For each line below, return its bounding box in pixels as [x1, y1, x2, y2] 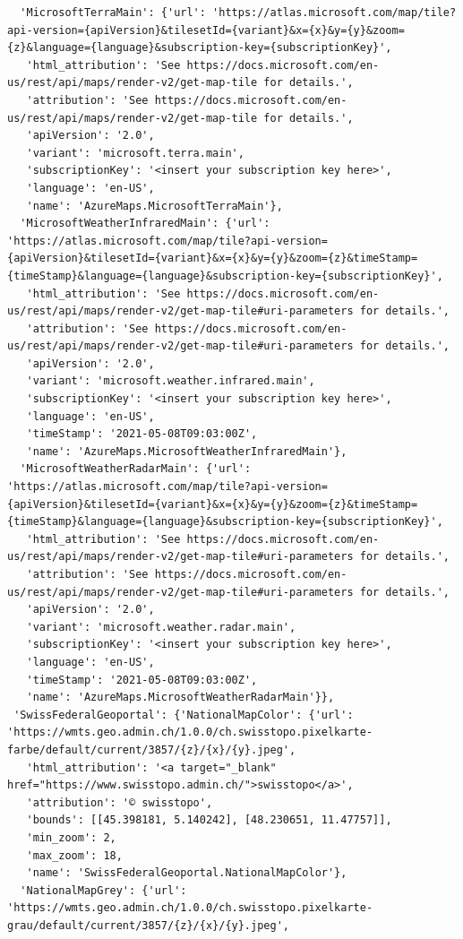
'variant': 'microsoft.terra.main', [26, 146, 244, 159]
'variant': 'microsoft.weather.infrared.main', [26, 375, 315, 388]
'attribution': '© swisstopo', [26, 796, 213, 809]
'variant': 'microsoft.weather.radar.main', [26, 620, 296, 633]
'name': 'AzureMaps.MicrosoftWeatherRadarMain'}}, [26, 691, 335, 704]
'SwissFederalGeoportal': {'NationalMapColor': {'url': [13, 708, 354, 721]
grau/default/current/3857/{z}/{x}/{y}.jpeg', [7, 918, 289, 932]
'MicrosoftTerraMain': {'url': [20, 6, 206, 19]
